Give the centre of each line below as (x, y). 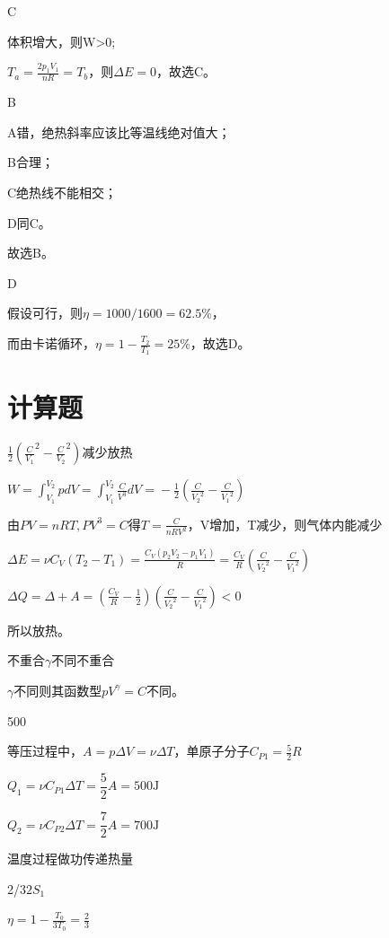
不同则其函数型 (58, 690)
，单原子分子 (212, 751)
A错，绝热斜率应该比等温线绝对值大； (119, 131)
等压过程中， (45, 751)
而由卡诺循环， (51, 343)
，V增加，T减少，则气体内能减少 (285, 524)
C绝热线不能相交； (62, 193)
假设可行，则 (45, 313)
